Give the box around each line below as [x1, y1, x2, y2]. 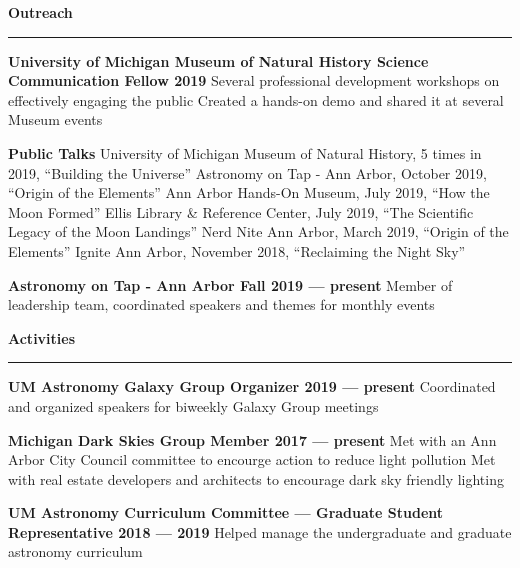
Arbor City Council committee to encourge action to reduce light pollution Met [8, 449, 496, 470]
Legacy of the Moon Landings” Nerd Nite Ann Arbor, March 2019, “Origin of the [8, 221, 509, 242]
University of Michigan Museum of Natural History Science [8, 50, 429, 71]
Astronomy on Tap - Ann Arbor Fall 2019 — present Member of [8, 274, 453, 295]
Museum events [8, 109, 103, 130]
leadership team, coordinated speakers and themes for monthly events [8, 294, 435, 315]
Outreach [8, 2, 73, 22]
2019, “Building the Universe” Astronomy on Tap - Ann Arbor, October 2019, [8, 162, 487, 183]
